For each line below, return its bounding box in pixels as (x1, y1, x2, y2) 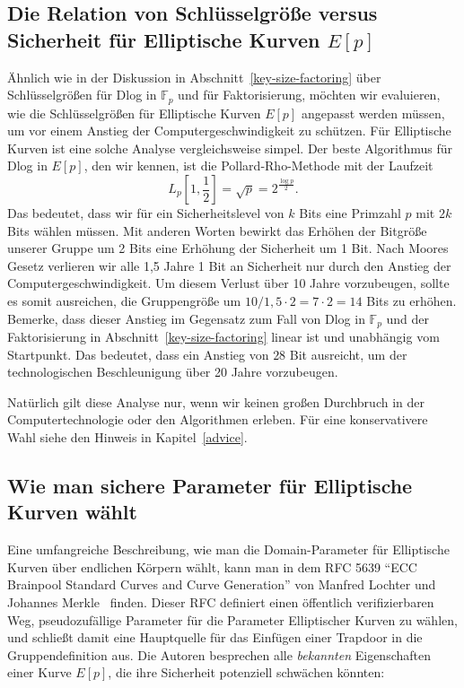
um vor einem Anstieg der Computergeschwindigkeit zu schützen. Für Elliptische (7, 121, 451, 140)
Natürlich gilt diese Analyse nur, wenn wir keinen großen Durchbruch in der (7, 392, 425, 411)
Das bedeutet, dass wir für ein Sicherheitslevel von (7, 204, 285, 222)
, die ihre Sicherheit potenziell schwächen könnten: (108, 663, 385, 682)
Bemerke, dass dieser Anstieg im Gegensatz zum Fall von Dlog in (7, 309, 365, 327)
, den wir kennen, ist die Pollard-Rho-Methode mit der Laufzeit (83, 156, 433, 175)
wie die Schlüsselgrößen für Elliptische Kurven (7, 103, 261, 122)
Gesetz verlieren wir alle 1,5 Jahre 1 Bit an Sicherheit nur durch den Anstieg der (7, 256, 451, 274)
